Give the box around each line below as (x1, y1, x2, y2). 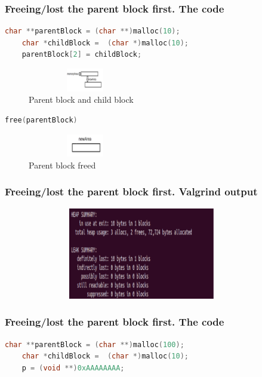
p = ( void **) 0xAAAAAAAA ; (21, 363, 125, 372)
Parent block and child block (29, 93, 134, 106)
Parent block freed (29, 158, 96, 171)
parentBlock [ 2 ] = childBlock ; (21, 50, 142, 59)
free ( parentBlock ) (5, 115, 78, 124)
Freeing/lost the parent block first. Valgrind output (5, 184, 258, 199)
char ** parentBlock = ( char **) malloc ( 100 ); (5, 340, 184, 349)
